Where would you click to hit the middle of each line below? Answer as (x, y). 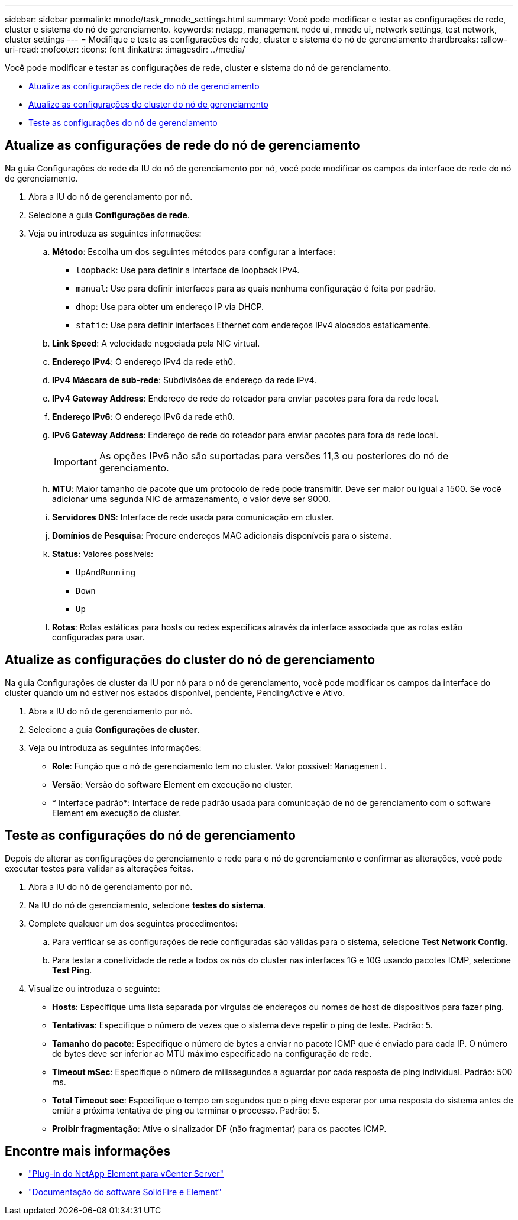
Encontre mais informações (88, 1151)
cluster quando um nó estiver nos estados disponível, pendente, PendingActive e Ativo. (175, 692)
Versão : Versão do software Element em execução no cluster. (172, 784)
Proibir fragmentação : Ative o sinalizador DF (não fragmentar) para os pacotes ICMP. (219, 1128)
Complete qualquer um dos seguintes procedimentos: (133, 923)
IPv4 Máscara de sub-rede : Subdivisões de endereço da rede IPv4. (184, 380)
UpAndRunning (106, 572)
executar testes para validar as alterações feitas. (99, 868)
